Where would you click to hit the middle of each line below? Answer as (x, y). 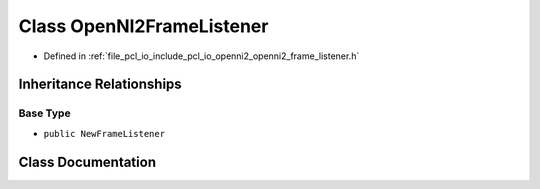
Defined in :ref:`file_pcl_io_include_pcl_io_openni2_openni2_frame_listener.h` (201, 56)
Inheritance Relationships (100, 84)
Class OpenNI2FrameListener (143, 26)
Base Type (44, 113)
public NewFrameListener (104, 133)
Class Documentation (87, 161)
